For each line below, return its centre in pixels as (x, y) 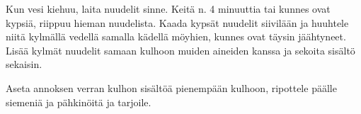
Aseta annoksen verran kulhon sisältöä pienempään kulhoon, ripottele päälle (171, 87)
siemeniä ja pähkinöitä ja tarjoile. (79, 102)
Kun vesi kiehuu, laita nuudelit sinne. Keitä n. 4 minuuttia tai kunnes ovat (168, 8)
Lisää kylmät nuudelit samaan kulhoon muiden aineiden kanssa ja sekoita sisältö (180, 50)
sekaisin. (24, 64)
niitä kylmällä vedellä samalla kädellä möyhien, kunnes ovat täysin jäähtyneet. (176, 36)
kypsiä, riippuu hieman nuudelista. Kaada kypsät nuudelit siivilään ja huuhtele (177, 22)
